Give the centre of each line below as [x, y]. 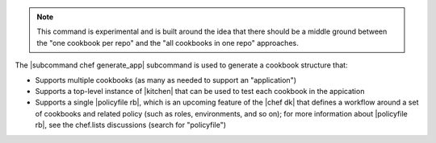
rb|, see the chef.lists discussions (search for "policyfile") [130, 125]
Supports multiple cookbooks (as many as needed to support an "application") [166, 80]
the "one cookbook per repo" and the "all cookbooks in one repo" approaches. [168, 43]
